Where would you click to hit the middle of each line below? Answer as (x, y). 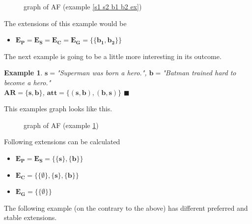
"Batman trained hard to (199, 73)
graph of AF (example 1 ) (61, 125)
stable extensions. (30, 217)
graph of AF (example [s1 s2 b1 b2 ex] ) (83, 6)
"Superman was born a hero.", (102, 73)
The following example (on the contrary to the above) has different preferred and (126, 208)
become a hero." (28, 82)
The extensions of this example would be (65, 23)
